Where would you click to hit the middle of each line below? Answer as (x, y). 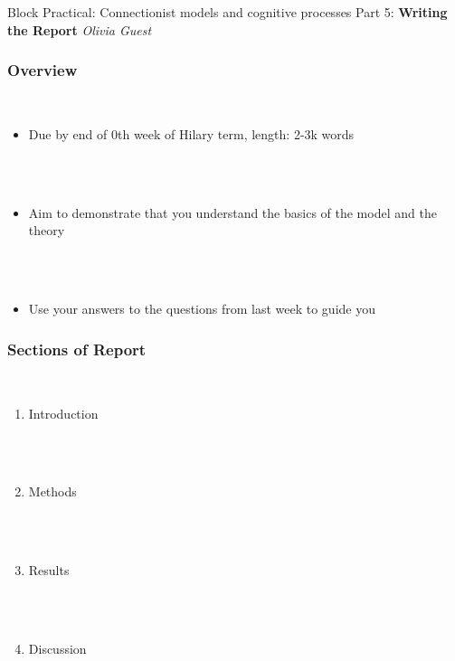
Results (49, 570)
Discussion (57, 648)
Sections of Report (77, 349)
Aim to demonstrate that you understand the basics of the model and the (232, 212)
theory (47, 230)
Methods (52, 491)
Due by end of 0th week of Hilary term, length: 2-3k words (191, 134)
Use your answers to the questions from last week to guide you (202, 309)
